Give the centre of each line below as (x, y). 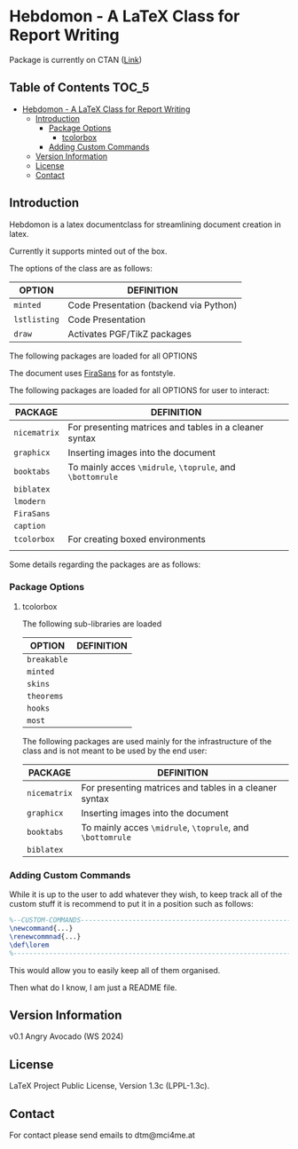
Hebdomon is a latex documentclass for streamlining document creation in (145, 224)
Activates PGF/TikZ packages (130, 334)
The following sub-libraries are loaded (92, 624)
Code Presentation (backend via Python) (153, 305)
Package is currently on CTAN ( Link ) (76, 59)
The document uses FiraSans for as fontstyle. (92, 373)
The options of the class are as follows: (81, 268)
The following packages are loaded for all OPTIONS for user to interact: (140, 390)
